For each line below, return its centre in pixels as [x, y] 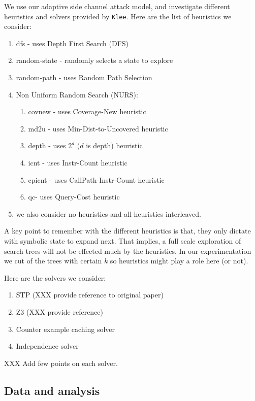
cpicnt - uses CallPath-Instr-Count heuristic [96, 179]
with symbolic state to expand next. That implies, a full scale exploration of [123, 240]
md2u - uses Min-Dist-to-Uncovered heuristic [98, 128]
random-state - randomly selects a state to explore [94, 60]
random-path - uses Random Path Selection [84, 77]
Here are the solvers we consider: [55, 277]
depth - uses [47, 145]
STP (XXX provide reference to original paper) [90, 295]
